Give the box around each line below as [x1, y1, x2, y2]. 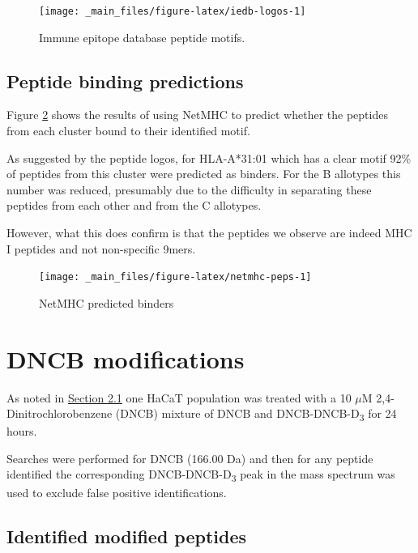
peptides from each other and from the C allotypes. [6, 197, 262, 214]
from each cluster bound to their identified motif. [6, 122, 250, 139]
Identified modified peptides [6, 523, 247, 548]
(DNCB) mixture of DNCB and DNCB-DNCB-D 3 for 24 [115, 405, 397, 423]
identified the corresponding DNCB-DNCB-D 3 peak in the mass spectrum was [6, 466, 395, 485]
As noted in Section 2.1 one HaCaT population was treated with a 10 [6, 389, 352, 406]
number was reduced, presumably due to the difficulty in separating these [6, 181, 372, 198]
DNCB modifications [6, 342, 245, 375]
